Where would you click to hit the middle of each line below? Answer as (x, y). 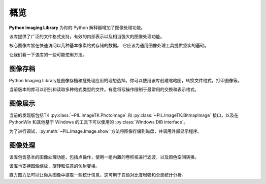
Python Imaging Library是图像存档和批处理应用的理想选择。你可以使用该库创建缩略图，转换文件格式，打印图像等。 (126, 80)
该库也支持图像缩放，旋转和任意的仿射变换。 (54, 166)
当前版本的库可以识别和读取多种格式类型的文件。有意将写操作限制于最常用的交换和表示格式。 (104, 90)
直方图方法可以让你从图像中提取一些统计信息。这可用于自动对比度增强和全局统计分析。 (98, 175)
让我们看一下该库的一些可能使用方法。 (48, 55)
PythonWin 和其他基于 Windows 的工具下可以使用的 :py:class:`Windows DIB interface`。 (99, 122)
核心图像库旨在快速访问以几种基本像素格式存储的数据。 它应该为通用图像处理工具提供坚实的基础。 (109, 46)
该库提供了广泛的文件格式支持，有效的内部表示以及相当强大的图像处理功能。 (87, 36)
